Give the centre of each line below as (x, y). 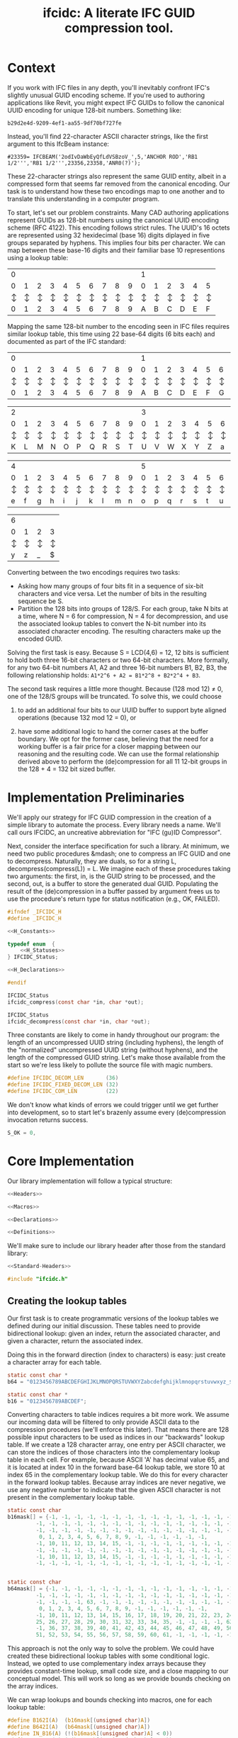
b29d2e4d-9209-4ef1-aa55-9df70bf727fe (64, 123)
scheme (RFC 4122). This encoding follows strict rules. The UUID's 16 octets (119, 228)
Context (32, 68)
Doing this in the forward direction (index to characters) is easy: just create (117, 1355)
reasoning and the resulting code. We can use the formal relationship (118, 753)
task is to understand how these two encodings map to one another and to (116, 191)
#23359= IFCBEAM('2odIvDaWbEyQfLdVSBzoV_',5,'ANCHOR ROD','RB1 (103, 157)
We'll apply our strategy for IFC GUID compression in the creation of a (109, 817)
